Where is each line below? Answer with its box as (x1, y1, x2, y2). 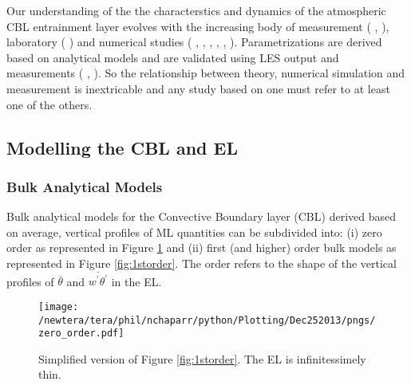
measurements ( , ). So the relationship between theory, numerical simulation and (6, 65, 405, 81)
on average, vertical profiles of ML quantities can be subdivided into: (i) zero (6, 223, 382, 240)
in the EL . (111, 273, 162, 289)
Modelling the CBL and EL (6, 135, 238, 159)
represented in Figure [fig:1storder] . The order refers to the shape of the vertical (6, 254, 397, 271)
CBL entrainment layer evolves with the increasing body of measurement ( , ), (6, 18, 389, 34)
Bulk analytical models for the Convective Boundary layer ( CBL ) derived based (6, 208, 396, 225)
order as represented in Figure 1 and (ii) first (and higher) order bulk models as (6, 239, 397, 256)
